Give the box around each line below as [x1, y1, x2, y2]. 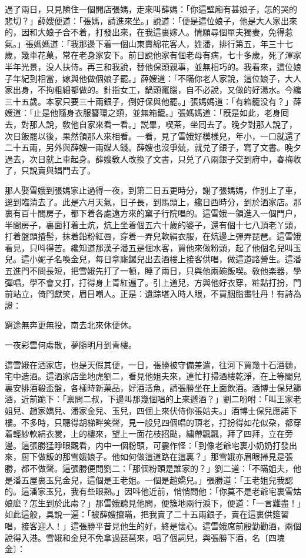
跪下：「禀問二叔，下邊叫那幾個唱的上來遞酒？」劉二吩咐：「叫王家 [37, 393, 293, 405]
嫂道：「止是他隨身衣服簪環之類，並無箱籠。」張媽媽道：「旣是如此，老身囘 [5, 106, 289, 119]
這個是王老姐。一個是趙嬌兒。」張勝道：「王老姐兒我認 [87, 473, 293, 486]
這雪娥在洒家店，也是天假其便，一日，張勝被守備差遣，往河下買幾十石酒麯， [5, 358, 301, 370]
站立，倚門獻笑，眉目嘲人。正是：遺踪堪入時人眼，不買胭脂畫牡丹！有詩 [12, 288, 293, 300]
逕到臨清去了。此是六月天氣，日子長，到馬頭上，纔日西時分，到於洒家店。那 [5, 195, 301, 208]
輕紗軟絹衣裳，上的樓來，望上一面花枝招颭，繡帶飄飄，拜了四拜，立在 [12, 427, 285, 440]
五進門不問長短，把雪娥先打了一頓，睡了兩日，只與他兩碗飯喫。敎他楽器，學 [5, 265, 301, 277]
